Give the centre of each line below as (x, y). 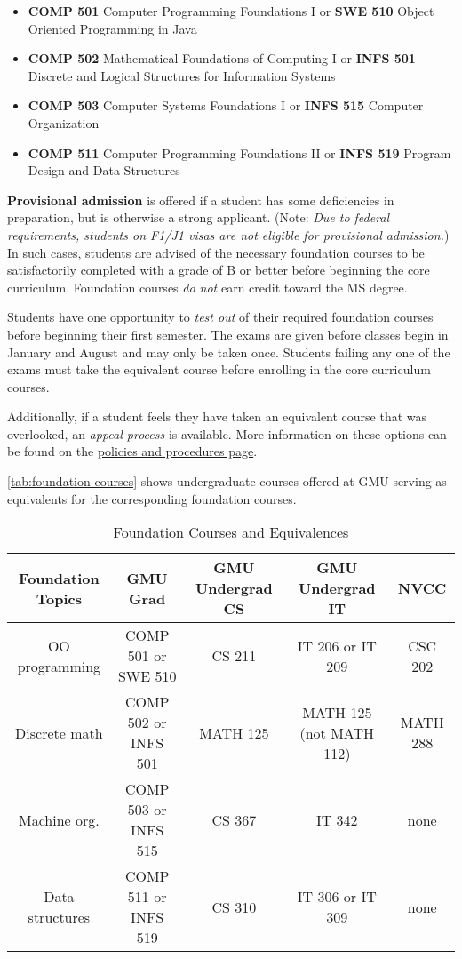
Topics (59, 598)
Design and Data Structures (104, 170)
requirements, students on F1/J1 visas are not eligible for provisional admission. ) (228, 234)
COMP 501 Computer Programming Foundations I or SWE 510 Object (231, 11)
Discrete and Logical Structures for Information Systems (182, 75)
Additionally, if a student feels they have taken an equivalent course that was (217, 416)
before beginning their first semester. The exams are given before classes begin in (228, 334)
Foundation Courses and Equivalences (231, 532)
